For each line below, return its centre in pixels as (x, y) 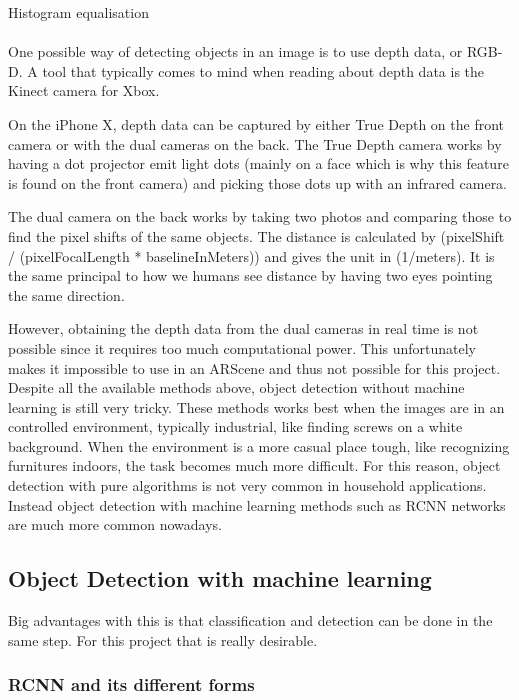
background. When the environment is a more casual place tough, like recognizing (259, 445)
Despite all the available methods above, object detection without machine (236, 387)
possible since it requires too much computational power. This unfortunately (242, 347)
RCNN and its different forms (131, 684)
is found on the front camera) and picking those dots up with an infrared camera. (258, 182)
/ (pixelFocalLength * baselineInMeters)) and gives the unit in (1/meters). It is (251, 255)
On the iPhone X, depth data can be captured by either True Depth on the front (256, 123)
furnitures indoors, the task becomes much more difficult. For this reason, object (254, 465)
